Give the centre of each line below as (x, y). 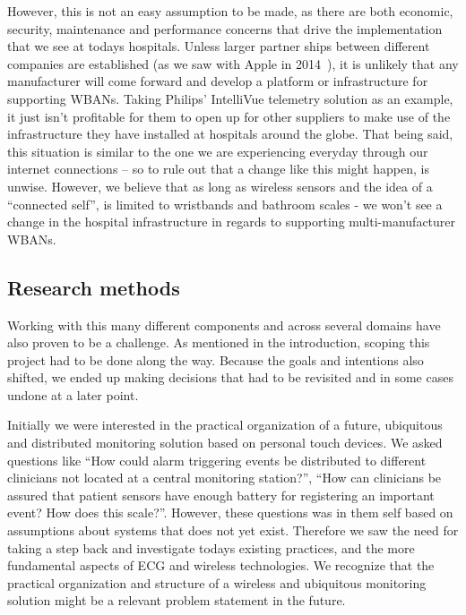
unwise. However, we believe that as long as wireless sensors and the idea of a (220, 186)
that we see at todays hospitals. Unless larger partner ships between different (219, 46)
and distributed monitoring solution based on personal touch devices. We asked (225, 443)
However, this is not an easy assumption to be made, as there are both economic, (230, 11)
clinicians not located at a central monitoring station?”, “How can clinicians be (224, 478)
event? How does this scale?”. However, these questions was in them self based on (230, 512)
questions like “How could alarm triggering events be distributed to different (217, 460)
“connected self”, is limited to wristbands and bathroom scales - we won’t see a (225, 204)
